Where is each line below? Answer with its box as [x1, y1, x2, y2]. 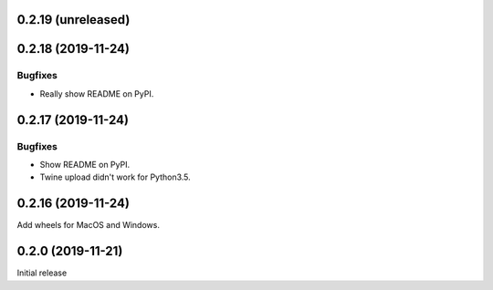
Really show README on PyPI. [39, 88, 154, 99]
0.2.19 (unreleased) [16, 12, 131, 27]
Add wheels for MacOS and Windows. [16, 220, 160, 231]
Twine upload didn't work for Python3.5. [39, 171, 191, 182]
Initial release [16, 267, 68, 278]
